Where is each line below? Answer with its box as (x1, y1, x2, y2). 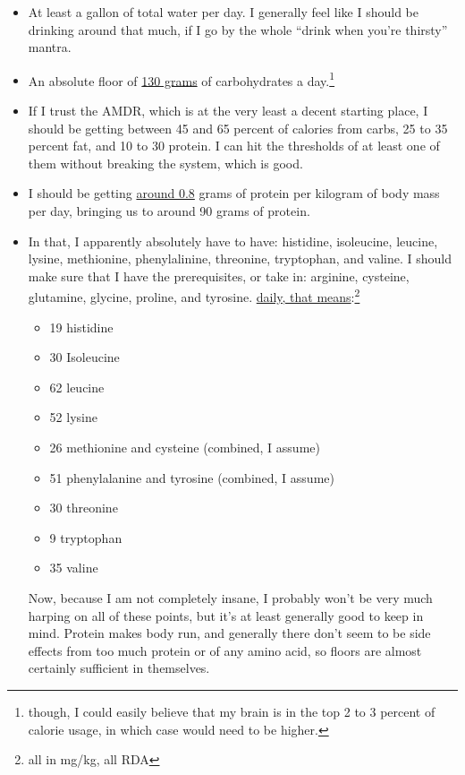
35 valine (49, 558, 98, 577)
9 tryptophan (49, 528, 123, 547)
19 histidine (49, 317, 114, 336)
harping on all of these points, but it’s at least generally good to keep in (28, 606, 424, 624)
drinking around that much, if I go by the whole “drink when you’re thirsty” (28, 20, 448, 39)
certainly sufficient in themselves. (28, 659, 210, 677)
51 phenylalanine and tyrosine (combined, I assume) (49, 468, 334, 487)
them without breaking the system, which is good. (28, 153, 303, 172)
